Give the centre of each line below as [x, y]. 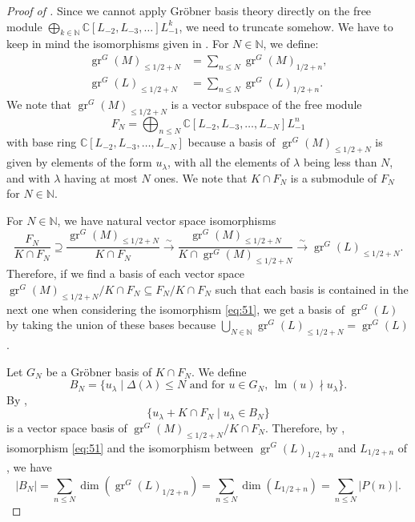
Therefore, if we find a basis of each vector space [126, 273]
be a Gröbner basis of [99, 371]
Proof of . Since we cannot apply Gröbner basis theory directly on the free [189, 10]
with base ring [42, 142]
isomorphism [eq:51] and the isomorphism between [130, 447]
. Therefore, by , [305, 427]
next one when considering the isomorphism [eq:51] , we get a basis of [176, 309]
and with [28, 177]
